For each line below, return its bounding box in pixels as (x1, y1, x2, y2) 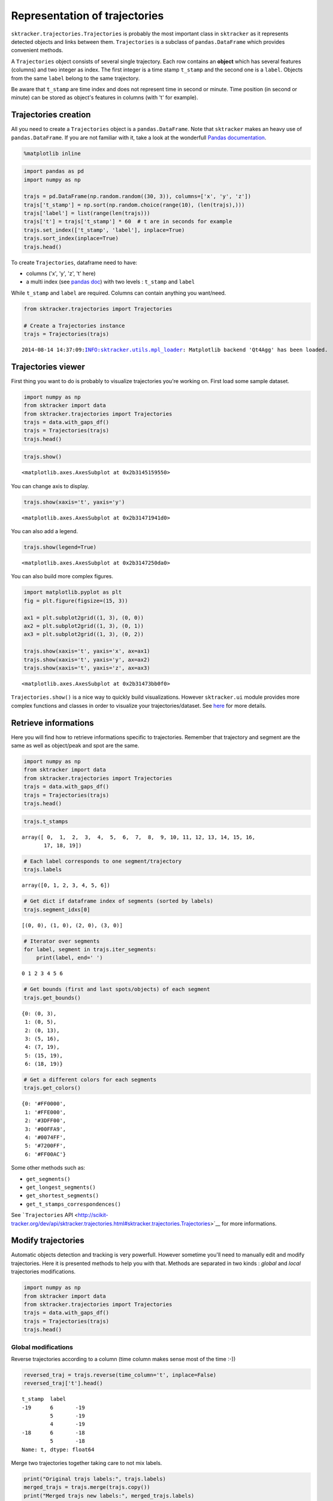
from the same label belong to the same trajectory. (11, 74, 140, 82)
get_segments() (26, 1176, 71, 1182)
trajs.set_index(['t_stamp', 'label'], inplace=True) (23, 226, 185, 234)
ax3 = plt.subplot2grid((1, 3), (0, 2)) (23, 631, 144, 638)
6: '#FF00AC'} (25, 1150, 66, 1158)
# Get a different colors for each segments (23, 1077, 157, 1083)
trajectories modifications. (11, 1268, 76, 1275)
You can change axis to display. (11, 482, 89, 489)
